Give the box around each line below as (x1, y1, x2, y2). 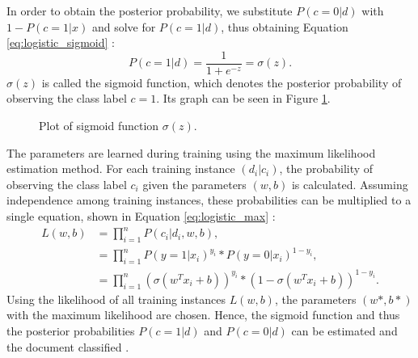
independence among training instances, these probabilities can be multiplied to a (6, 192, 412, 208)
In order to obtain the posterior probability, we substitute (6, 2, 293, 19)
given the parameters (142, 175, 247, 192)
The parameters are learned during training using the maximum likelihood (6, 144, 376, 161)
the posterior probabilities (6, 322, 135, 339)
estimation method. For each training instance (6, 160, 235, 177)
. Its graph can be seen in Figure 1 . (156, 90, 331, 107)
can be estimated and (291, 322, 398, 339)
